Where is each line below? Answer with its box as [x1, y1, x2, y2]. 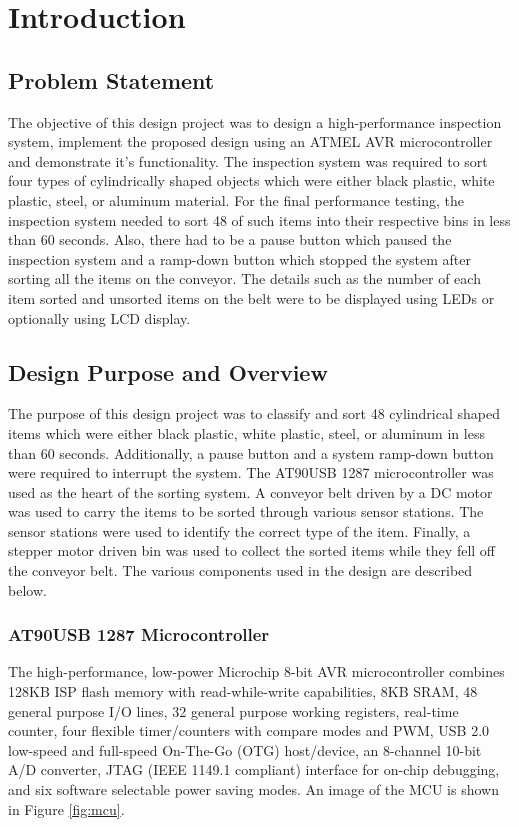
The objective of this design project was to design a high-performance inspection [8, 111, 502, 132]
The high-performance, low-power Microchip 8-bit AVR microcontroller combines [8, 661, 505, 682]
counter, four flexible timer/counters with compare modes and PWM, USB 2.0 [8, 720, 490, 741]
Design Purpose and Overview [8, 356, 328, 387]
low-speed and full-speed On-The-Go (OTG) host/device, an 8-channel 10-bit [8, 739, 482, 760]
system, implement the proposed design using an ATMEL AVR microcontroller [8, 131, 493, 152]
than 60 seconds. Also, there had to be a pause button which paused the [8, 229, 452, 250]
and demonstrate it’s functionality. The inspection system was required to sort [8, 150, 488, 171]
